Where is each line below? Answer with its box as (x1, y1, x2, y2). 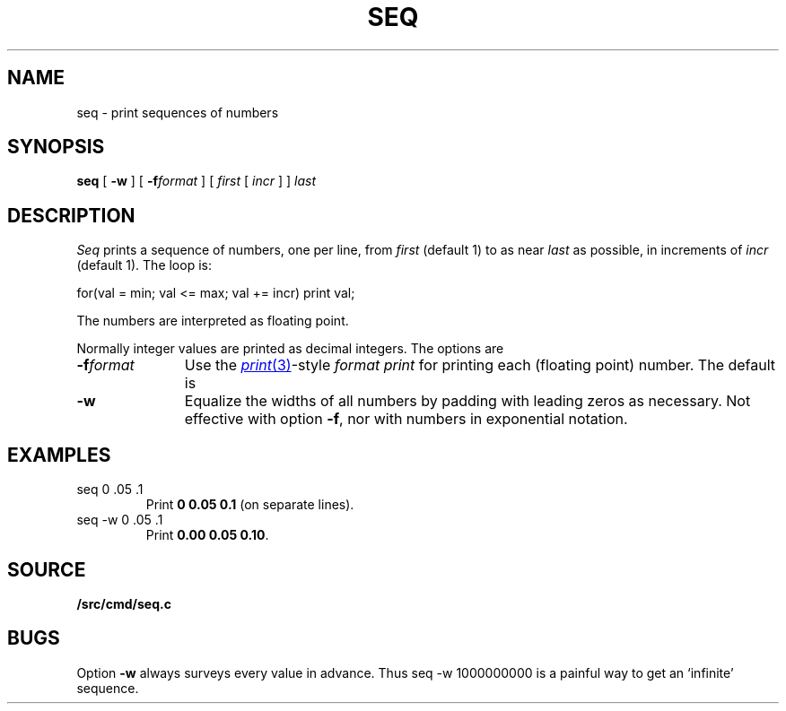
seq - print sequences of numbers (76, 104, 279, 120)
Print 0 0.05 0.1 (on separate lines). (145, 497, 354, 513)
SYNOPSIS (7, 135, 105, 159)
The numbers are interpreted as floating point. (76, 313, 349, 329)
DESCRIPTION (7, 204, 135, 227)
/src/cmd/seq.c (76, 595, 171, 611)
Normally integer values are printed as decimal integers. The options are (76, 341, 504, 357)
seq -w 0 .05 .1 (76, 512, 163, 528)
